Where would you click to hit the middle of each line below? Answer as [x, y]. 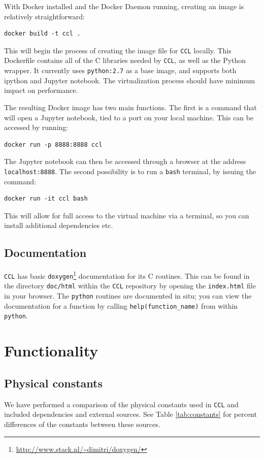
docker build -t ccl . [42, 34]
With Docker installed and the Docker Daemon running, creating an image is [124, 6]
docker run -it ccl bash [46, 199]
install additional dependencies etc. [59, 225]
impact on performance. [41, 90]
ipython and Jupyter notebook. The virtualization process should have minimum [130, 80]
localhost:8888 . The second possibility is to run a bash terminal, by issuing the [130, 171]
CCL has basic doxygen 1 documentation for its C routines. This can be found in [127, 275]
